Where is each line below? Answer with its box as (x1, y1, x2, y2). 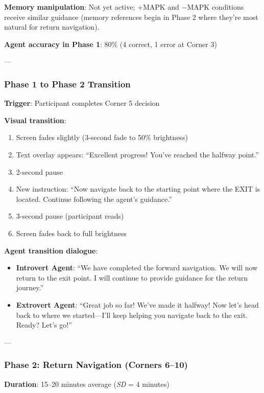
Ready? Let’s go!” (16, 319, 72, 330)
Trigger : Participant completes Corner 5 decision (4, 98, 160, 108)
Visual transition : (4, 114, 66, 125)
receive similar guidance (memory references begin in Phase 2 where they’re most (4, 11, 258, 22)
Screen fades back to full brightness (16, 227, 127, 238)
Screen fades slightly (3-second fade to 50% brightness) (16, 132, 188, 143)
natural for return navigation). (4, 21, 100, 32)
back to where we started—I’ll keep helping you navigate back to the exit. (16, 309, 248, 320)
